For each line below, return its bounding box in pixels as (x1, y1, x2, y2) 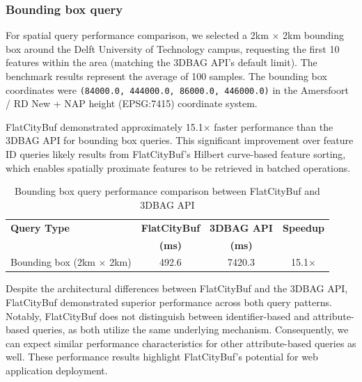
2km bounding (283, 28, 344, 42)
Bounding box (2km (10, 255, 95, 269)
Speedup (282, 220, 324, 234)
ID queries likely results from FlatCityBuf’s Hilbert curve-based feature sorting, (6, 147, 346, 161)
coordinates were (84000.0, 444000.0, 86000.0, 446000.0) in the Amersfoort (6, 82, 349, 97)
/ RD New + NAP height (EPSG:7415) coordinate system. (6, 96, 258, 111)
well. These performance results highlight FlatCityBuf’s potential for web (6, 349, 318, 364)
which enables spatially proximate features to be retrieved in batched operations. (6, 160, 351, 175)
